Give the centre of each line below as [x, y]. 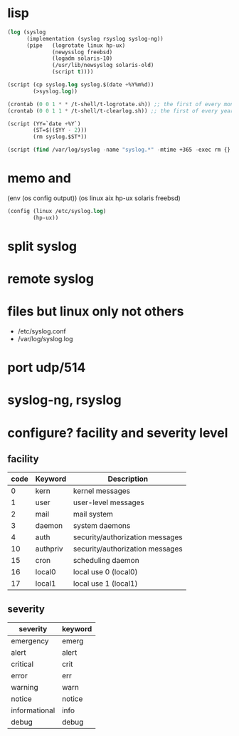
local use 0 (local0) [106, 572]
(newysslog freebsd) [83, 52]
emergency [30, 641]
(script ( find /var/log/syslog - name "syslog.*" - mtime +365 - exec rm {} [119, 150]
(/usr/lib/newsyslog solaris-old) [103, 66]
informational [33, 710]
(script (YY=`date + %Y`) [44, 124]
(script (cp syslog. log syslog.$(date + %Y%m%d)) [81, 85]
